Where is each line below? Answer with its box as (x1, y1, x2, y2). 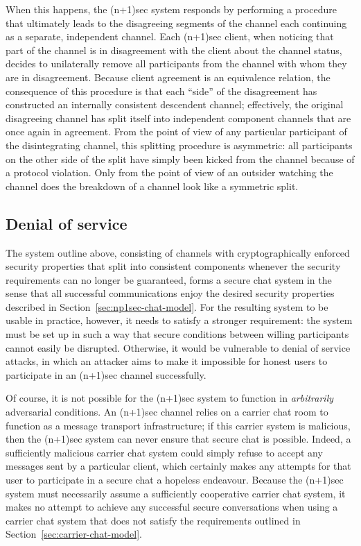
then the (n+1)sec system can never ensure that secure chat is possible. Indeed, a (6, 432, 351, 446)
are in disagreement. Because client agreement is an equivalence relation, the (6, 69, 331, 84)
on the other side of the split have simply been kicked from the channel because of (6, 151, 355, 166)
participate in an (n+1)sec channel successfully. (6, 367, 206, 382)
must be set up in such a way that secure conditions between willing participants (6, 327, 349, 341)
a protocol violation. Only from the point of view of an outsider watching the (6, 165, 333, 180)
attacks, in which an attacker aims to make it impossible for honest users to (6, 354, 328, 368)
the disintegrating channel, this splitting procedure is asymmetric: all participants (6, 137, 353, 152)
